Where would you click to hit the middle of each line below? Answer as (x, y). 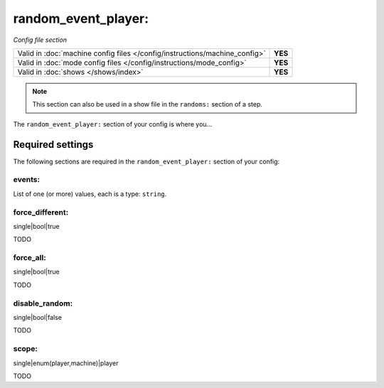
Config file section (40, 40)
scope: (26, 349)
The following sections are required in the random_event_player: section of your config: (146, 161)
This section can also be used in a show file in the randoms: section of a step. (147, 104)
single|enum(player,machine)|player (66, 363)
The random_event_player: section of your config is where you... (113, 124)
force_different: (41, 212)
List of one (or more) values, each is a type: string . (90, 194)
